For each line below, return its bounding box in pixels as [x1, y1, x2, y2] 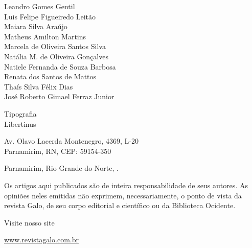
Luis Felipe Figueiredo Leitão [4, 11, 96, 21]
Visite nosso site [4, 217, 55, 228]
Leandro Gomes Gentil [4, 1, 75, 11]
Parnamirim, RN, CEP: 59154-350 [4, 145, 111, 156]
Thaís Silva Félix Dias [4, 81, 73, 92]
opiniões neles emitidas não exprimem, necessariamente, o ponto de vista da [4, 190, 242, 200]
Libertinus [4, 118, 36, 129]
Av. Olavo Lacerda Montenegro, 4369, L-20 [4, 136, 139, 146]
